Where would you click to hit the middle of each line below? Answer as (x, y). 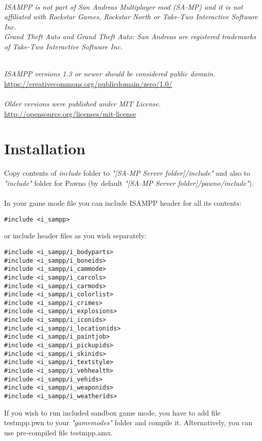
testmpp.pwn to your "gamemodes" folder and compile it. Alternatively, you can (128, 422)
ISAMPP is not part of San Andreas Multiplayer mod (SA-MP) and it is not (124, 6)
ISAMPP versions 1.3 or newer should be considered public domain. (110, 74)
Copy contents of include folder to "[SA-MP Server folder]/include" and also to (127, 173)
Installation (45, 148)
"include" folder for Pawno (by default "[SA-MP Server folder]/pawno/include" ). (129, 183)
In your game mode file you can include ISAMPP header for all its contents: (123, 203)
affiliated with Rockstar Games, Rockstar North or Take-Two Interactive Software (131, 17)
